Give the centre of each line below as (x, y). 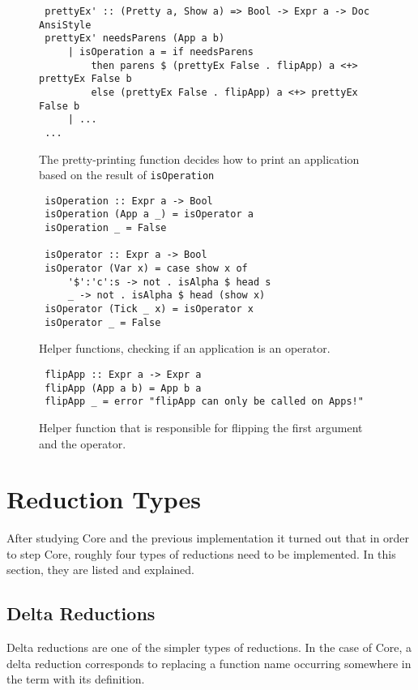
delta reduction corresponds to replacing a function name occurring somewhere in (209, 663)
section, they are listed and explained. (100, 570)
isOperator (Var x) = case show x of (146, 269)
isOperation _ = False (106, 228)
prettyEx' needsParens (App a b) (135, 39)
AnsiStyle (65, 25)
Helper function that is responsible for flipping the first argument (201, 427)
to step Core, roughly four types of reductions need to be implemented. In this (201, 553)
